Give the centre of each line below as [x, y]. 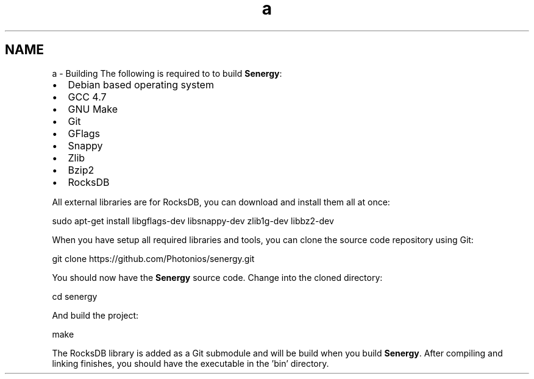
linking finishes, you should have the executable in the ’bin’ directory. [190, 363]
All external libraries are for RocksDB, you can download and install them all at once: [221, 202]
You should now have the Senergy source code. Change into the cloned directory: [217, 277]
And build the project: [95, 315]
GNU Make [93, 109]
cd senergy [75, 296]
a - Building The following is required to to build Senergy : [167, 73]
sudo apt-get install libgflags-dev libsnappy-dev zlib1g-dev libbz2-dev [193, 221]
